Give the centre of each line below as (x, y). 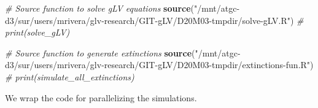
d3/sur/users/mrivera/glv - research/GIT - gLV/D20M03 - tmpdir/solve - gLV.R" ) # (154, 20)
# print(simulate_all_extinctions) (70, 76)
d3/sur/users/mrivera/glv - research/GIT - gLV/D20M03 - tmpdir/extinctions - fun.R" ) (159, 65)
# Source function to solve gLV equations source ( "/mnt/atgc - (122, 8)
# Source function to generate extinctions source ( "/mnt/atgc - (123, 52)
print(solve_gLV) (37, 32)
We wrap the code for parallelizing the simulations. (101, 97)
